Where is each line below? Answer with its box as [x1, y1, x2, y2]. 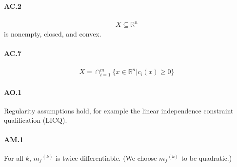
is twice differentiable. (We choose [56, 152, 157, 163]
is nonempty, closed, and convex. [4, 29, 101, 39]
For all [4, 152, 23, 163]
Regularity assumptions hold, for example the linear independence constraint [4, 105, 234, 115]
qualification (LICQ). [4, 115, 67, 125]
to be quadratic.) [181, 152, 232, 163]
